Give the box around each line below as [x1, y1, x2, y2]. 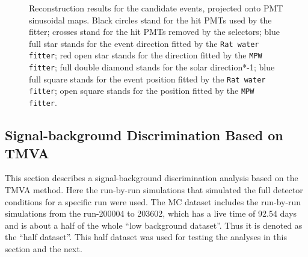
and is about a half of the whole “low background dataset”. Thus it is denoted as [5, 218, 303, 231]
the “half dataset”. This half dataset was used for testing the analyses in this [5, 231, 287, 243]
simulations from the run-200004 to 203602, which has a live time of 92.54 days [5, 207, 297, 220]
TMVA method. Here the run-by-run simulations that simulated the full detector [5, 183, 303, 196]
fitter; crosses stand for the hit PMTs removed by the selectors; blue [29, 25, 280, 38]
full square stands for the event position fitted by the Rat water [29, 72, 266, 85]
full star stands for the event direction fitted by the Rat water [29, 37, 259, 49]
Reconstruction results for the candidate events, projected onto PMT [29, 2, 283, 14]
